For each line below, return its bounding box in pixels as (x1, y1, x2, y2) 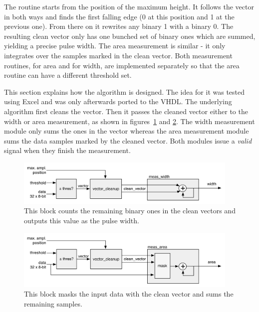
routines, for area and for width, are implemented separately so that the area (4, 60, 240, 70)
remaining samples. (24, 298, 82, 309)
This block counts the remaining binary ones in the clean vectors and (24, 205, 236, 216)
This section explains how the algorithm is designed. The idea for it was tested (4, 86, 245, 97)
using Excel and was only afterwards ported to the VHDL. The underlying (4, 96, 232, 107)
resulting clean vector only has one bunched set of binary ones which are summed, (4, 30, 256, 41)
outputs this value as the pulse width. (24, 215, 139, 226)
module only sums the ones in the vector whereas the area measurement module (4, 126, 249, 136)
